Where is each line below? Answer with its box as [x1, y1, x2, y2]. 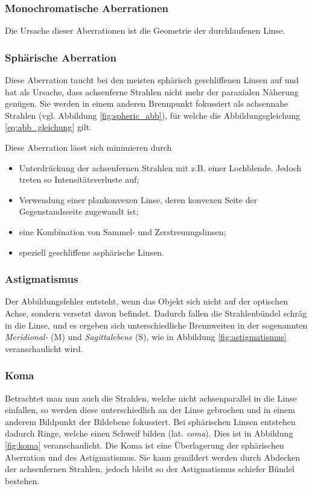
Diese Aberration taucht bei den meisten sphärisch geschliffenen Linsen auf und [5, 74, 299, 86]
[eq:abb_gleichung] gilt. [5, 121, 92, 133]
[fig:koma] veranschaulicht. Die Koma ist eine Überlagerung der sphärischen [5, 438, 284, 451]
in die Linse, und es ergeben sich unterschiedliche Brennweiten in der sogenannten [5, 318, 308, 331]
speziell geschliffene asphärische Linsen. [19, 245, 164, 258]
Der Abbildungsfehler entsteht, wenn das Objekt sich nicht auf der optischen [5, 295, 288, 308]
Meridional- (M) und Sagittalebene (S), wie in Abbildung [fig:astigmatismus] [5, 330, 287, 343]
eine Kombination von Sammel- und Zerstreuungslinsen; [19, 225, 226, 238]
